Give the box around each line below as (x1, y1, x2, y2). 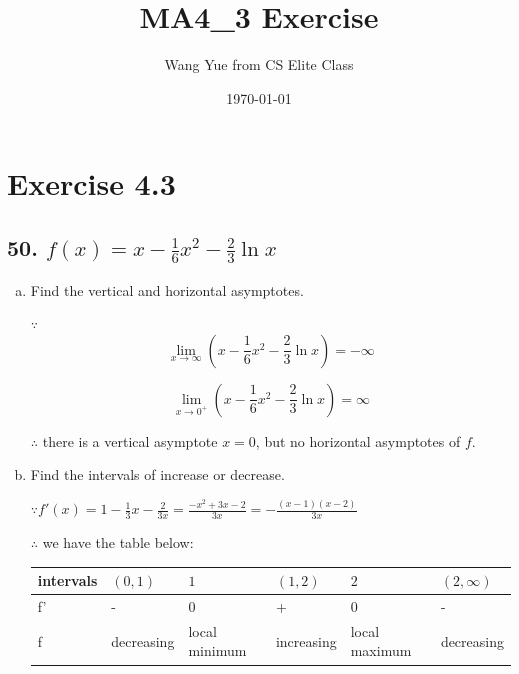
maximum (350, 640, 412, 661)
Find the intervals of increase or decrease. (30, 464, 285, 485)
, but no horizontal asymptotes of (255, 430, 461, 451)
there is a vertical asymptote (42, 430, 218, 451)
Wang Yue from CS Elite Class (164, 54, 354, 75)
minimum (188, 640, 247, 661)
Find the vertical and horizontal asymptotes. (30, 279, 304, 300)
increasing (275, 630, 337, 651)
